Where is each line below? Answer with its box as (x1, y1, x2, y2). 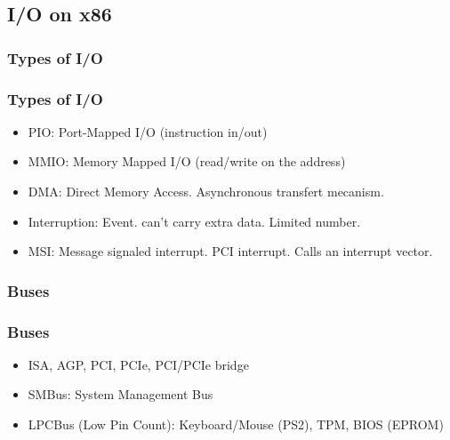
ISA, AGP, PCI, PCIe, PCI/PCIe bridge (28, 355, 249, 373)
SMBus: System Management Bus (28, 385, 213, 404)
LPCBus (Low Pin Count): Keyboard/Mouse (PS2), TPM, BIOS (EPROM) (28, 415, 444, 434)
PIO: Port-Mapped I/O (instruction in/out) (28, 122, 268, 140)
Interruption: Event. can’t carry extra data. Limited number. (28, 212, 361, 230)
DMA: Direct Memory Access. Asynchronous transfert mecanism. (28, 182, 384, 201)
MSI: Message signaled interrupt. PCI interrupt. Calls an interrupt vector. (28, 242, 433, 260)
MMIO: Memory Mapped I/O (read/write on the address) (28, 152, 346, 171)
